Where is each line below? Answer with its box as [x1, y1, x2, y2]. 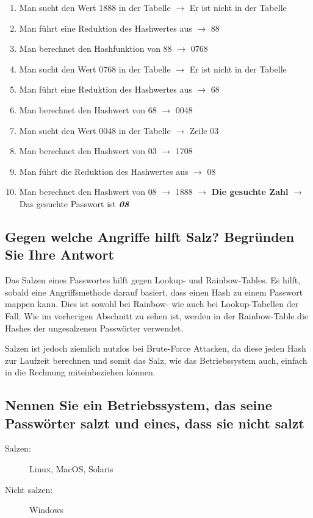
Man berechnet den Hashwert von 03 [19, 144, 157, 157]
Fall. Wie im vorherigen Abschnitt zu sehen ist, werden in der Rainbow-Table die [5, 309, 308, 322]
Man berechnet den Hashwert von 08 [19, 185, 157, 198]
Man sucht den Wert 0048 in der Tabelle [19, 124, 171, 137]
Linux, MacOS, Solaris [29, 463, 113, 475]
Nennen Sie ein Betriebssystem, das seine [5, 396, 272, 414]
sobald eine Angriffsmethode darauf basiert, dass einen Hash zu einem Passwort [5, 285, 303, 298]
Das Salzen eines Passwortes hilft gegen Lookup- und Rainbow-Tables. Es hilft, [5, 274, 301, 286]
